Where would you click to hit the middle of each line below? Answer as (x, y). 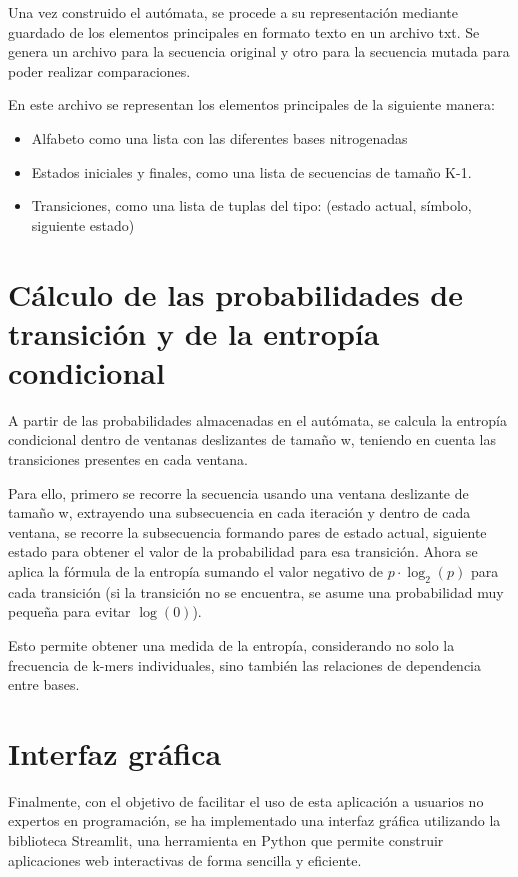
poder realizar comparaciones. (99, 70)
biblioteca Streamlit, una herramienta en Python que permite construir (226, 840)
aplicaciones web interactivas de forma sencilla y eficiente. (185, 859)
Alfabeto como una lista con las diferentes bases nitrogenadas (219, 137)
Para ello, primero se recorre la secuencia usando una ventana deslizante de (238, 492)
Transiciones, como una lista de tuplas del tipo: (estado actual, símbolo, (251, 205)
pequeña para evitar (69, 611)
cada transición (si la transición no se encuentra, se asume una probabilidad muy (256, 591)
